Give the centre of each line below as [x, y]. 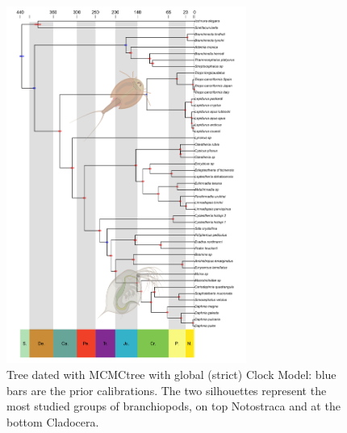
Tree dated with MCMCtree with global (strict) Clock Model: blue [171, 374]
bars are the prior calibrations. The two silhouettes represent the [167, 390]
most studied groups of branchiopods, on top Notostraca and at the [173, 406]
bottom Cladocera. [53, 421]
